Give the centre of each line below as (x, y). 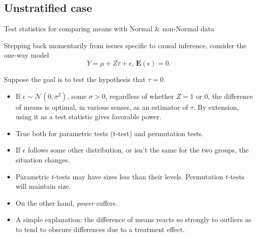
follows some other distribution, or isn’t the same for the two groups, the (138, 150)
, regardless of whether (140, 96)
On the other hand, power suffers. (67, 202)
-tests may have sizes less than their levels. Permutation (139, 176)
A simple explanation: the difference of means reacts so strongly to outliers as (133, 219)
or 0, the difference (224, 96)
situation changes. (43, 159)
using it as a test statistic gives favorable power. (88, 117)
